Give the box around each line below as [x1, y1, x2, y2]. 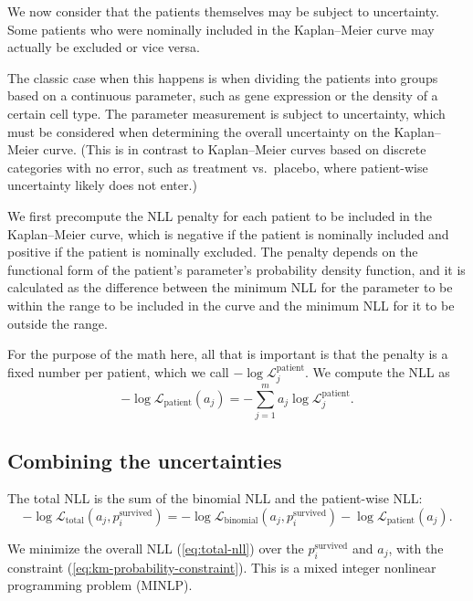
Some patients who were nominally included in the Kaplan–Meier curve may [7, 19, 435, 38]
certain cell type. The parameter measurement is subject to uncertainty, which [7, 103, 446, 122]
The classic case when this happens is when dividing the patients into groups [7, 68, 438, 87]
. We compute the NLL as [305, 362, 450, 381]
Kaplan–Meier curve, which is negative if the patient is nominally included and [7, 224, 449, 243]
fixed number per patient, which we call [7, 362, 229, 381]
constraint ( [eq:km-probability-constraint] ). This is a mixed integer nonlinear [7, 557, 436, 576]
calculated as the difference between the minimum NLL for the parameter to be [7, 278, 453, 297]
